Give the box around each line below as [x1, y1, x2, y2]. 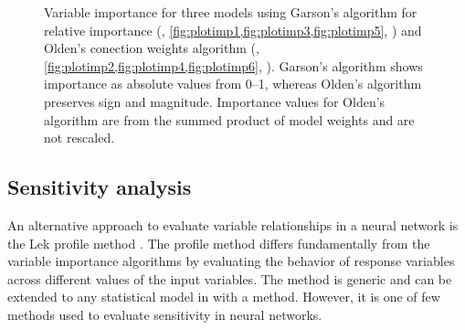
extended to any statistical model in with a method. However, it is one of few [7, 287, 440, 306]
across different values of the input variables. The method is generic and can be [7, 269, 452, 288]
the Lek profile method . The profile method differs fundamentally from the [7, 233, 430, 252]
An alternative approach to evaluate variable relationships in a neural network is [7, 215, 459, 234]
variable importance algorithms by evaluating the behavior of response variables [7, 251, 455, 271]
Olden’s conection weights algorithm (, [44, 38, 259, 58]
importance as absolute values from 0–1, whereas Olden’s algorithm [44, 74, 422, 93]
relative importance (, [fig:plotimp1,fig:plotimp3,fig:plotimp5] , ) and [44, 20, 422, 39]
